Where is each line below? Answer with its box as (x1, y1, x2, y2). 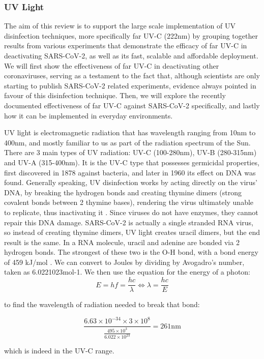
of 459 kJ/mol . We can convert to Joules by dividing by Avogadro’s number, (4, 256, 245, 267)
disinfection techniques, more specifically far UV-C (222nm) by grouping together (4, 30, 258, 41)
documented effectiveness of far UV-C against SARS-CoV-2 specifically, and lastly (4, 100, 260, 110)
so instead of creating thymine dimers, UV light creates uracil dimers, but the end (4, 227, 260, 237)
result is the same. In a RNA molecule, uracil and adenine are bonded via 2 (4, 236, 240, 247)
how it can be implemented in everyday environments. (4, 110, 173, 121)
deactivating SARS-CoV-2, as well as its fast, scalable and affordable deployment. (4, 50, 258, 61)
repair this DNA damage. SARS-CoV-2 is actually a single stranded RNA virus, (4, 217, 253, 227)
